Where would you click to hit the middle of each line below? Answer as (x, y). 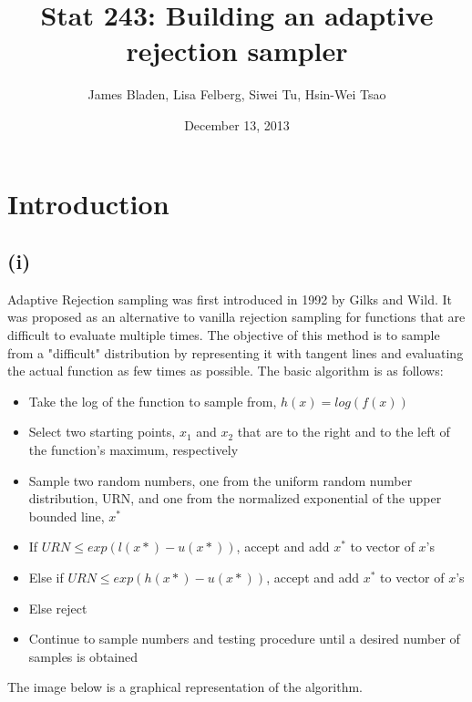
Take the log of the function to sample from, (153, 401)
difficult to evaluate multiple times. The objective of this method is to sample (224, 335)
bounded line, (67, 516)
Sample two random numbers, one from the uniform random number (221, 480)
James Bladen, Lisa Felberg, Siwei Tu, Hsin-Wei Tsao (237, 94)
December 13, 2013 (237, 124)
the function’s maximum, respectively (133, 450)
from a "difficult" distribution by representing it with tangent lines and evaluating (236, 352)
